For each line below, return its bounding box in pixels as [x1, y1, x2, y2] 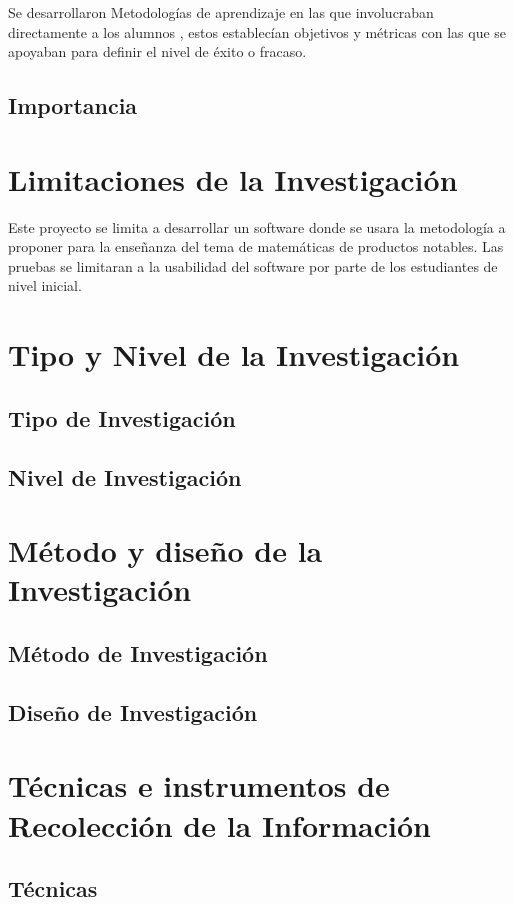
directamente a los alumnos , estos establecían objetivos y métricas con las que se [8, 21, 507, 42]
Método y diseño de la [8, 530, 323, 571]
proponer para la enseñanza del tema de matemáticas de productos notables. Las [8, 236, 504, 257]
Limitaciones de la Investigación [8, 158, 458, 199]
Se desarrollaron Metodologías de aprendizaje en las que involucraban [8, 2, 434, 22]
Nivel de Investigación [8, 461, 242, 492]
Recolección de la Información [8, 804, 431, 845]
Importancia [8, 90, 138, 121]
